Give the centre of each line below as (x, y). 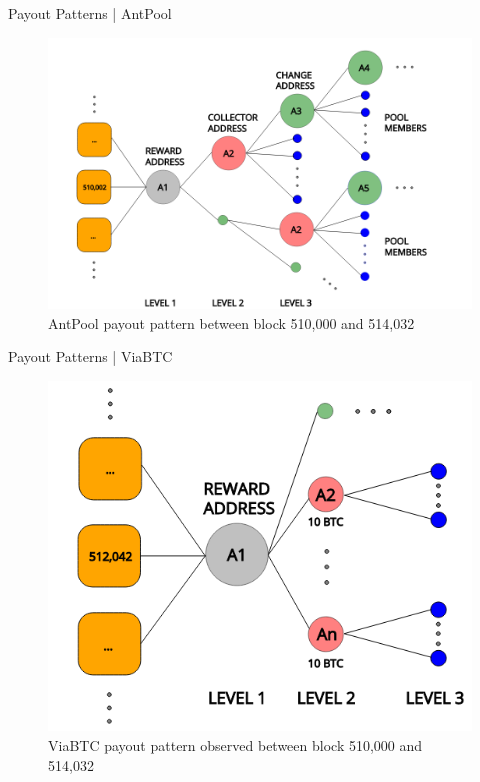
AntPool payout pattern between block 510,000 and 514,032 (231, 322)
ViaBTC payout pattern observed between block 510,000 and (235, 745)
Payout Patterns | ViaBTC (90, 356)
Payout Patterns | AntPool (90, 13)
